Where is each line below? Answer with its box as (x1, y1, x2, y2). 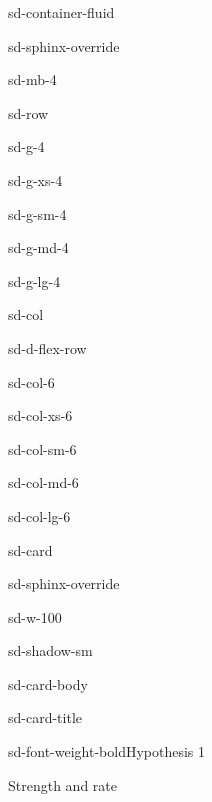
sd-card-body (8, 673, 88, 694)
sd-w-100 (8, 606, 62, 627)
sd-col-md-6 (8, 472, 79, 493)
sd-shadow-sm (8, 640, 93, 661)
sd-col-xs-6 (8, 405, 73, 426)
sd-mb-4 (8, 69, 57, 90)
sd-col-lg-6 (8, 505, 71, 526)
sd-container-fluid (8, 2, 115, 22)
